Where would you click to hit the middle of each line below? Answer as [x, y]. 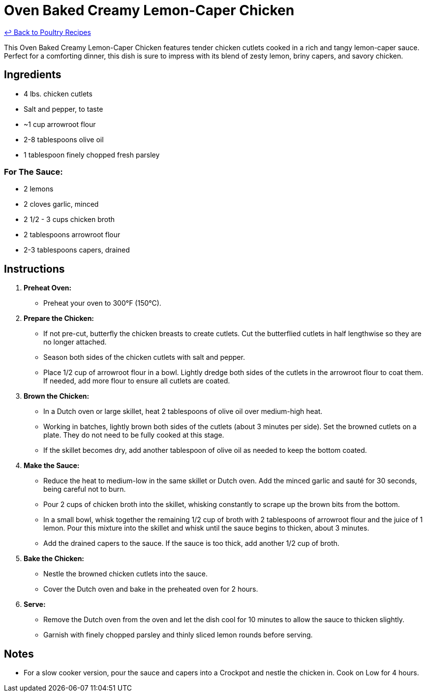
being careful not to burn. [85, 489]
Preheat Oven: [48, 288]
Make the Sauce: [52, 466]
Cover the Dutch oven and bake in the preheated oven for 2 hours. [151, 589]
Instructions [34, 269]
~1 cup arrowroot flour [60, 124]
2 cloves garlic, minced [61, 204]
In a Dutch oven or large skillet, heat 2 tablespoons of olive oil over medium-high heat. [183, 411]
